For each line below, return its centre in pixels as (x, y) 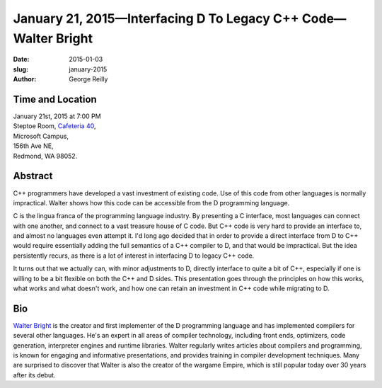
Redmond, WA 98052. (45, 156)
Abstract (33, 176)
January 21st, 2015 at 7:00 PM (57, 116)
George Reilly (88, 79)
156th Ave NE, (33, 146)
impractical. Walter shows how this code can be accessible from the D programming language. (151, 202)
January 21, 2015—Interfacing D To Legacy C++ (156, 18)
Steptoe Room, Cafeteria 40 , (54, 126)
